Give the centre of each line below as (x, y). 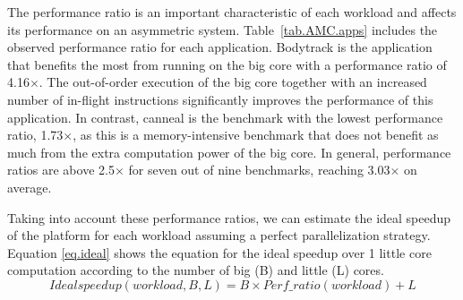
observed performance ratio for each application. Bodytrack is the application (220, 47)
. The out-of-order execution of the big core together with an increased (233, 82)
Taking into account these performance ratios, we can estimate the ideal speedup (229, 217)
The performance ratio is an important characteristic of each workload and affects (232, 12)
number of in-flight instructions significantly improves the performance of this (220, 99)
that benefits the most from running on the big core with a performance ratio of (227, 64)
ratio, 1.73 (35, 135)
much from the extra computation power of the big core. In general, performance (229, 152)
